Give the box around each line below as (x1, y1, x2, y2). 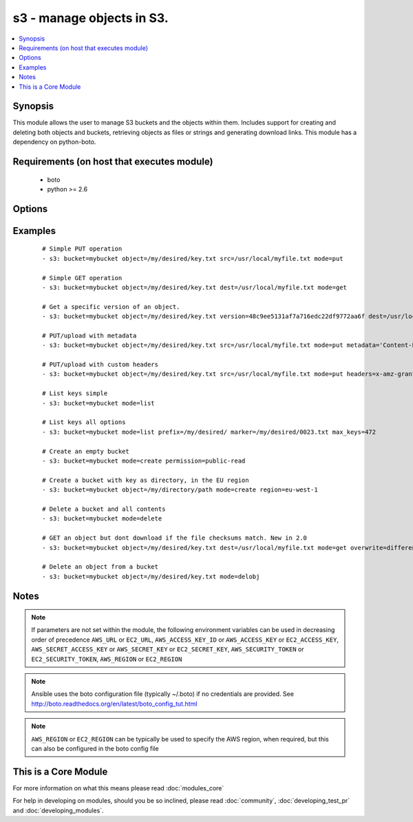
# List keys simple (42, 390, 108, 397)
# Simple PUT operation (42, 245, 123, 253)
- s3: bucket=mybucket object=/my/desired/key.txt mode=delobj (42, 572, 260, 580)
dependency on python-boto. (12, 138, 96, 146)
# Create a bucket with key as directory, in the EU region (42, 476, 249, 484)
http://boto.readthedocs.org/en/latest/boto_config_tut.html (31, 699, 198, 708)
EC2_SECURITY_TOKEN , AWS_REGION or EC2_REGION (31, 655, 182, 663)
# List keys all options (42, 419, 126, 426)
